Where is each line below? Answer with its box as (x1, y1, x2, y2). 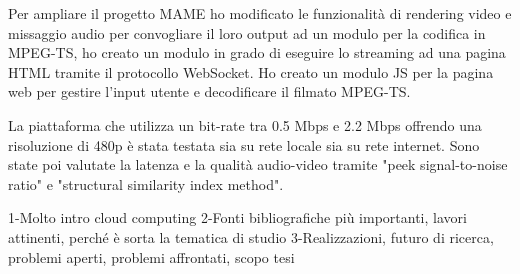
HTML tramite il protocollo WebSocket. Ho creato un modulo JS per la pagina (8, 61, 494, 82)
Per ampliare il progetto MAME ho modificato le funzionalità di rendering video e (8, 3, 512, 23)
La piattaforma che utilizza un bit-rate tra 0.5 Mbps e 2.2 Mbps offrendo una (8, 114, 482, 135)
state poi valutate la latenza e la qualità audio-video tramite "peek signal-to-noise (8, 154, 508, 175)
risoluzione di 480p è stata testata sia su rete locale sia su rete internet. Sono (8, 134, 480, 155)
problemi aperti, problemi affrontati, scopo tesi (8, 246, 295, 267)
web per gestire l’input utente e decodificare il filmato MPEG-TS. (8, 81, 411, 102)
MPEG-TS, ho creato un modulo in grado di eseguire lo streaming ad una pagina (8, 42, 506, 63)
